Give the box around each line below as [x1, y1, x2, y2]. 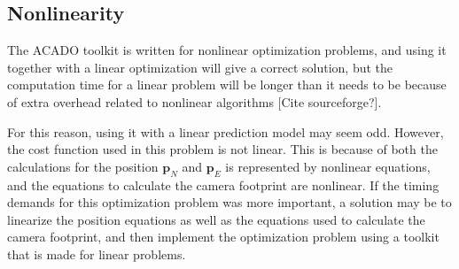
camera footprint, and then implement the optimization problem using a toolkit [7, 227, 440, 246]
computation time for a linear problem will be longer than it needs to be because [7, 75, 447, 94]
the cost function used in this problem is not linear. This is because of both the [7, 140, 438, 158]
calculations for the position [7, 157, 159, 175]
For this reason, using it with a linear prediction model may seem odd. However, [7, 122, 444, 141]
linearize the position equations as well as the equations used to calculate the [7, 210, 425, 228]
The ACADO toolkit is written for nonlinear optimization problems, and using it [7, 41, 447, 59]
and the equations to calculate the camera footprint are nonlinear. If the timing [7, 175, 440, 194]
